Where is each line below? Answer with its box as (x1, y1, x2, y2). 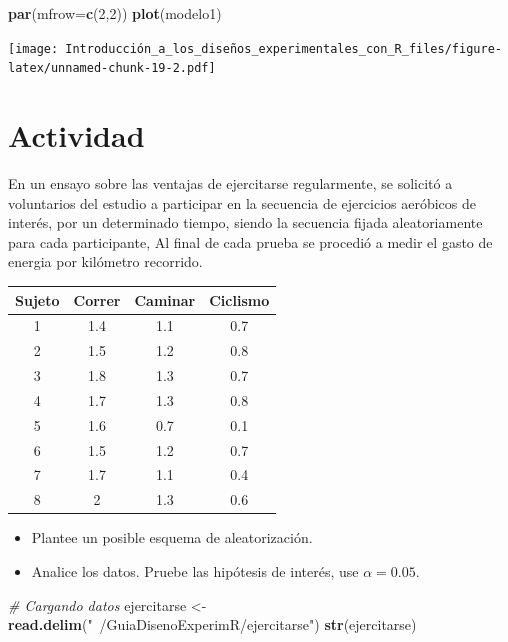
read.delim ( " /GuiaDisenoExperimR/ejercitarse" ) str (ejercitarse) (8, 614, 417, 635)
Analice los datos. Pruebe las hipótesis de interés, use (31, 560, 359, 581)
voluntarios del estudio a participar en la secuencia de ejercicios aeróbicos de (8, 192, 476, 213)
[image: (8, 41, 59, 56)
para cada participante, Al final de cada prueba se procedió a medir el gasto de (8, 231, 493, 252)
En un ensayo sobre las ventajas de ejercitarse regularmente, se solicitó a (8, 173, 453, 194)
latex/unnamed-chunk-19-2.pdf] (8, 61, 216, 76)
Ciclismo (209, 289, 270, 310)
